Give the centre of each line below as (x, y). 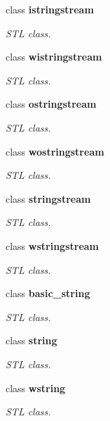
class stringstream (48, 198)
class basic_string (48, 293)
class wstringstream (53, 245)
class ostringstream (51, 104)
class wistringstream (54, 57)
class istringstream (50, 9)
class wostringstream (55, 151)
